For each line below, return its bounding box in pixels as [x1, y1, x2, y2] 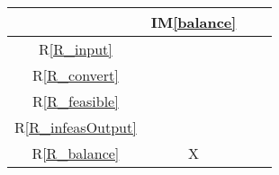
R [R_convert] [32, 65, 119, 85]
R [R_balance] [31, 143, 120, 163]
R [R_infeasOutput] [14, 117, 137, 137]
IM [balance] [150, 12, 237, 32]
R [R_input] [38, 39, 112, 59]
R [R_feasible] [32, 91, 119, 111]
